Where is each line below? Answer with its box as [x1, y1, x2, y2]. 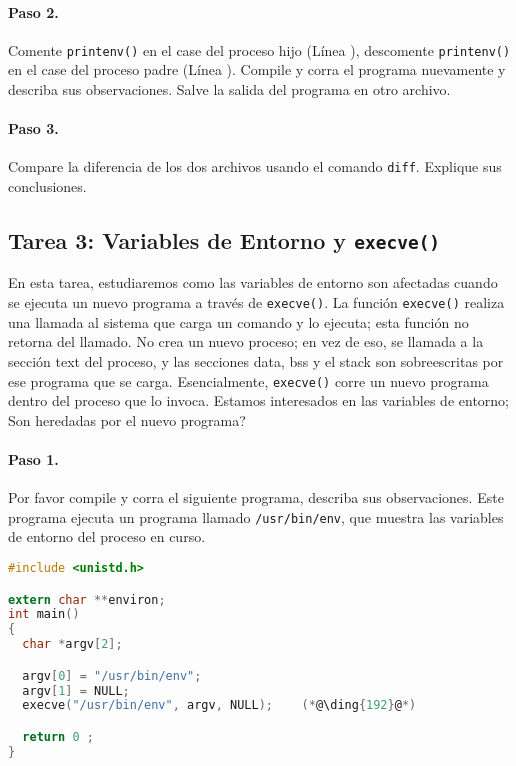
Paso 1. [8, 448, 59, 469]
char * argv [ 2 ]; [22, 637, 123, 652]
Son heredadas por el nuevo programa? [8, 409, 246, 430]
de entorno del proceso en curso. [8, 526, 206, 547]
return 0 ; [22, 729, 94, 744]
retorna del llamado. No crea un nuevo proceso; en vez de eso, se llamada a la [8, 331, 484, 352]
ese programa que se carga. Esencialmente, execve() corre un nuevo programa [8, 370, 489, 391]
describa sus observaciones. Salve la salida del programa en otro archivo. [8, 79, 451, 100]
